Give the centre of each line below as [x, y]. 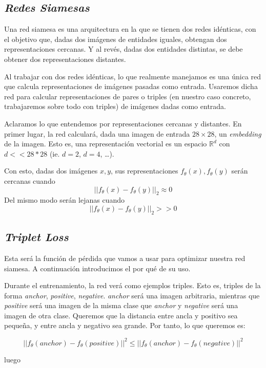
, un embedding [238, 133]
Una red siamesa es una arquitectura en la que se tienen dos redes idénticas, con [130, 29]
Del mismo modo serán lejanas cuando [64, 200]
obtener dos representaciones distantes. [65, 59]
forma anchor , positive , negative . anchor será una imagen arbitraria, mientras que [132, 295]
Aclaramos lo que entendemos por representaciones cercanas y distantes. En [123, 123]
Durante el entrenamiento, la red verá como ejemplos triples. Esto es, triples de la [132, 285]
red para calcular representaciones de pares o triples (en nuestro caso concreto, [128, 96]
